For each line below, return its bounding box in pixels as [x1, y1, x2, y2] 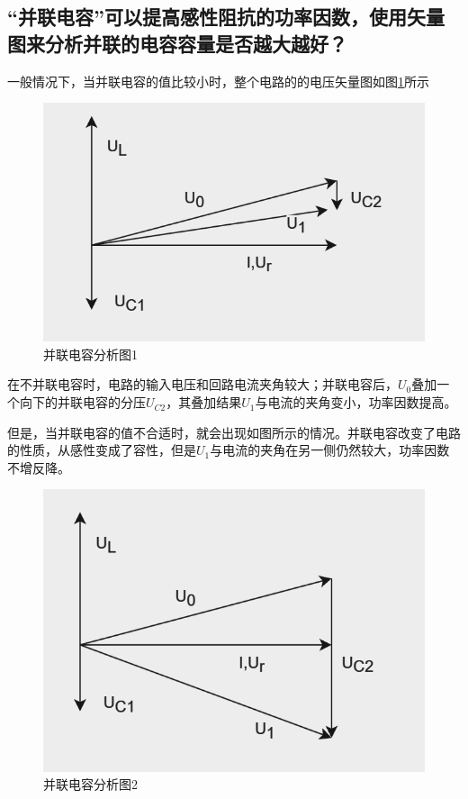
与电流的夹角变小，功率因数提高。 [255, 393, 457, 412]
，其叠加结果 [166, 393, 242, 412]
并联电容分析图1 [43, 344, 138, 363]
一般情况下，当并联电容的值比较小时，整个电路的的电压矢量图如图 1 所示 [7, 71, 429, 90]
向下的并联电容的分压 [19, 393, 146, 412]
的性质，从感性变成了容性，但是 [7, 440, 196, 459]
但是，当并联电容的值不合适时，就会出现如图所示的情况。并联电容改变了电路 [7, 422, 461, 441]
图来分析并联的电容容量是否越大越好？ [7, 29, 347, 57]
